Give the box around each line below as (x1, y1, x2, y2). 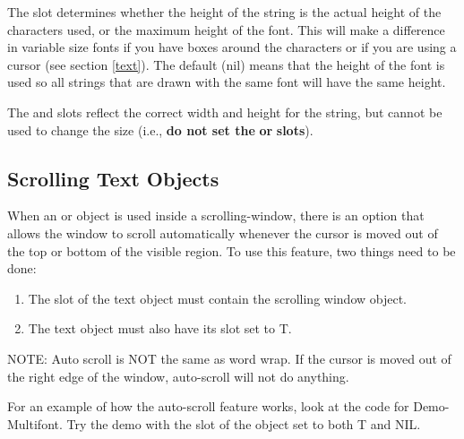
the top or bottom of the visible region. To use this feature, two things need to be (7, 241, 456, 260)
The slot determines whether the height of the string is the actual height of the (7, 3, 442, 21)
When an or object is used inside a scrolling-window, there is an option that (7, 206, 425, 225)
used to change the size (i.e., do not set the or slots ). (7, 120, 314, 139)
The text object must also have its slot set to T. (28, 319, 292, 338)
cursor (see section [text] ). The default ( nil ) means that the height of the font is (7, 55, 445, 73)
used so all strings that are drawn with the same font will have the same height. (7, 73, 446, 91)
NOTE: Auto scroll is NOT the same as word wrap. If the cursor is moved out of (7, 349, 451, 367)
